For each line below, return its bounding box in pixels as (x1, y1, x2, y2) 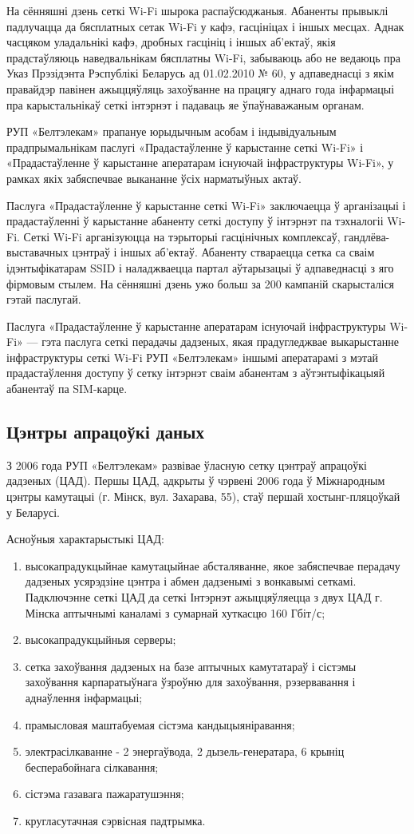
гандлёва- (344, 228, 390, 244)
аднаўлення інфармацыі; (25, 689, 143, 705)
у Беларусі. (6, 503, 60, 520)
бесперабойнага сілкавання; (25, 758, 159, 775)
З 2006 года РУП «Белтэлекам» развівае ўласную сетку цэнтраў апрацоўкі (6, 456, 367, 473)
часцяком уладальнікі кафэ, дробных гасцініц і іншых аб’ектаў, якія (6, 34, 336, 50)
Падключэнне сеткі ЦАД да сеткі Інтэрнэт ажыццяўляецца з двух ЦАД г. (25, 589, 383, 606)
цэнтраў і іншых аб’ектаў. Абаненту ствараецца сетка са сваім (72, 244, 375, 260)
